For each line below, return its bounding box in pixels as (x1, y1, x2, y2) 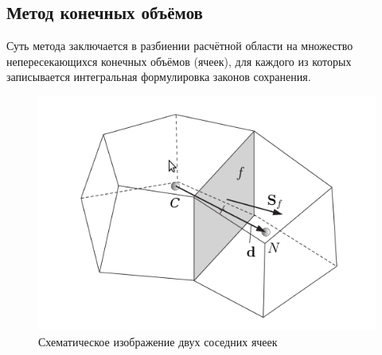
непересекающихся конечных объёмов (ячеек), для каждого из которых (6, 52, 352, 69)
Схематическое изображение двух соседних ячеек (38, 333, 278, 349)
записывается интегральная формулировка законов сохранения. (6, 68, 311, 85)
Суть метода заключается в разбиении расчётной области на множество (6, 37, 353, 54)
